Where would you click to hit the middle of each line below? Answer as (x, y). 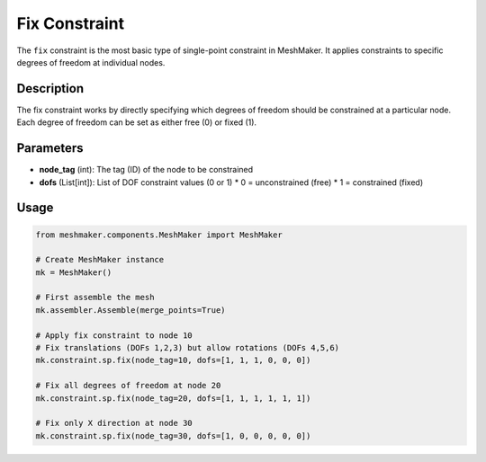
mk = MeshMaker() (74, 272)
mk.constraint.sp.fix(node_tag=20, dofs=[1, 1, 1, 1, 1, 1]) (173, 398)
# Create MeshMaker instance (100, 260)
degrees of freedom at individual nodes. (91, 62)
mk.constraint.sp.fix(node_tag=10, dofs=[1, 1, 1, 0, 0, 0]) (173, 360)
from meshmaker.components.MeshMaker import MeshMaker (159, 235)
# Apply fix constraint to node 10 (114, 335)
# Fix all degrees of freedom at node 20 (128, 386)
